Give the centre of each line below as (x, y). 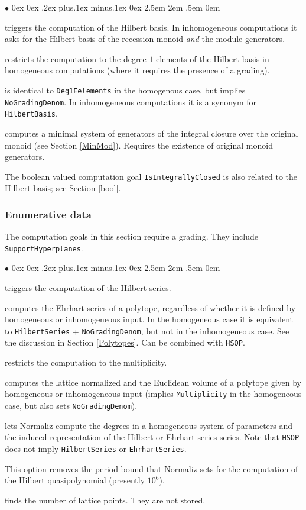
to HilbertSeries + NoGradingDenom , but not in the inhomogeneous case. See (147, 330)
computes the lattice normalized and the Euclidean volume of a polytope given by (153, 382)
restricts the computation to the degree (76, 58)
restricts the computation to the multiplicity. (86, 362)
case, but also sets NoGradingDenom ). (71, 405)
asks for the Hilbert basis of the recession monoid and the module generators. (145, 39)
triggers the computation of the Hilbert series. (88, 288)
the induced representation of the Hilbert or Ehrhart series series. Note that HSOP (152, 437)
